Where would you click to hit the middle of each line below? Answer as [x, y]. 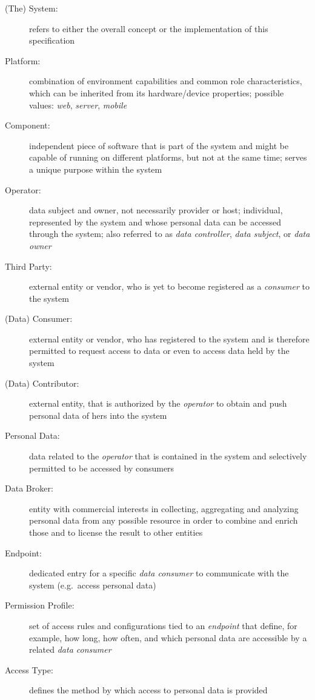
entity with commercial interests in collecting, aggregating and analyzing [164, 508]
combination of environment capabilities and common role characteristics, [166, 81]
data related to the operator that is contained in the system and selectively [168, 456]
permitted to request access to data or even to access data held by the [159, 351]
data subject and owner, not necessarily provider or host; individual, [156, 210]
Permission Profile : [40, 605]
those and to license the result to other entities [116, 532]
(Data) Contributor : [42, 383]
